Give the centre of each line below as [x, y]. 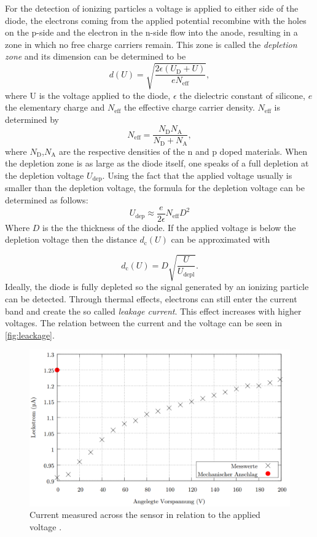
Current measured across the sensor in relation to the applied [145, 515]
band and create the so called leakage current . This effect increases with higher [153, 311]
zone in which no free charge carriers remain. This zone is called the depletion [151, 44]
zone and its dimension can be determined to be [96, 56]
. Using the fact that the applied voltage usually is [197, 175]
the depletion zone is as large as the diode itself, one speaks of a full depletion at [157, 163]
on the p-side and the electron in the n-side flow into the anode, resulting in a [151, 32]
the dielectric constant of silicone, [242, 95]
